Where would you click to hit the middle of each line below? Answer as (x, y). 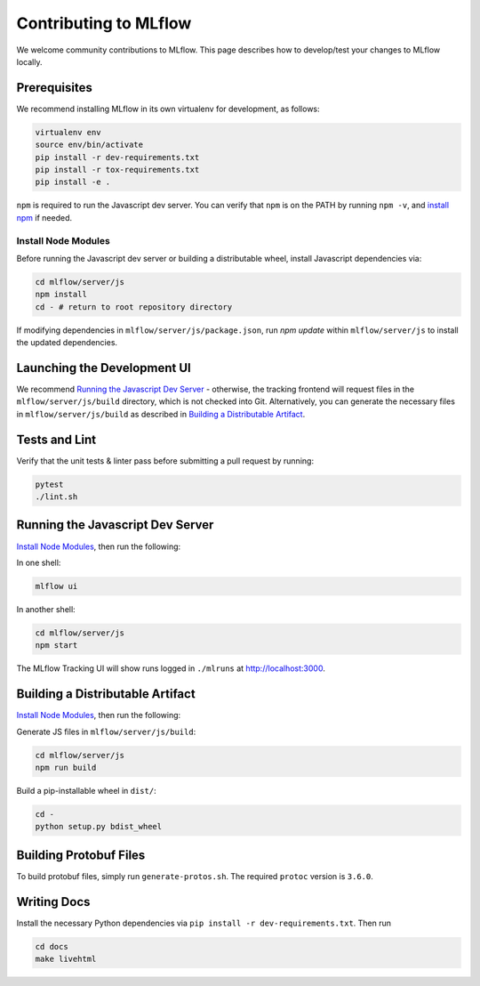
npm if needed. (44, 217)
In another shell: (46, 609)
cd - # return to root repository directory (134, 307)
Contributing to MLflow (104, 23)
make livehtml (66, 959)
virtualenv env (68, 132)
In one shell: (39, 562)
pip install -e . (73, 182)
